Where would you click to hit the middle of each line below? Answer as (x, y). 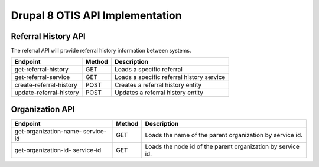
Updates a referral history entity (159, 93)
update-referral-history (47, 93)
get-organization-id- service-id (58, 150)
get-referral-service (42, 77)
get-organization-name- (48, 131)
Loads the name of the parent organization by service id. (224, 135)
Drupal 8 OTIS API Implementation (97, 15)
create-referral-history (46, 85)
